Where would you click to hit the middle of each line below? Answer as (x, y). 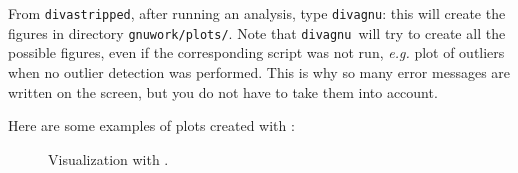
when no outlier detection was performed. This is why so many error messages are (259, 71)
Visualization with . (108, 158)
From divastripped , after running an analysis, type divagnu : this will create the (257, 13)
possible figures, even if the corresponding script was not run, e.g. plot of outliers (256, 52)
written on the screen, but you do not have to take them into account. (223, 91)
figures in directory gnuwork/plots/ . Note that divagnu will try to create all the (257, 32)
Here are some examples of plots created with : (151, 125)
